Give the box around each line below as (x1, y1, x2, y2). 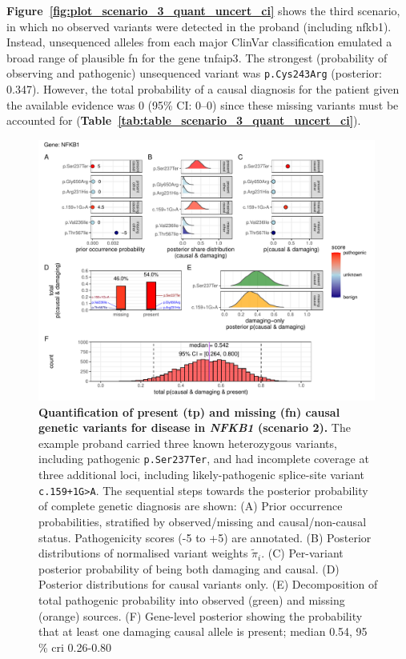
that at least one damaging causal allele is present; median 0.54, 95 (38, 623, 368, 640)
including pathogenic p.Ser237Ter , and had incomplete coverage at (38, 450, 369, 467)
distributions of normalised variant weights (38, 545, 248, 561)
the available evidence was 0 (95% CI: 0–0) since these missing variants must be (6, 96, 399, 113)
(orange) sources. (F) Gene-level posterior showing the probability (38, 607, 363, 624)
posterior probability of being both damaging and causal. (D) (38, 560, 340, 577)
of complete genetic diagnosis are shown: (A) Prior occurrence (38, 497, 343, 514)
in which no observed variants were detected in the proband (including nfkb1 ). (6, 18, 392, 34)
